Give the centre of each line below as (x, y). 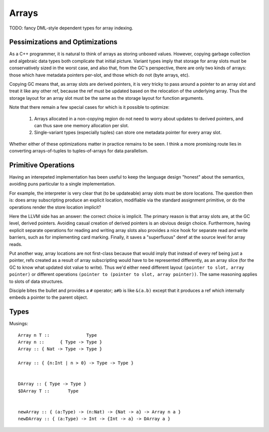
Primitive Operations (42, 165)
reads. (16, 244)
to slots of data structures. (36, 281)
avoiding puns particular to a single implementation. (62, 184)
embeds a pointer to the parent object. (49, 297)
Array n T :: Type (58, 335)
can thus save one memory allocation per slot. (81, 125)
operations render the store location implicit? (55, 207)
